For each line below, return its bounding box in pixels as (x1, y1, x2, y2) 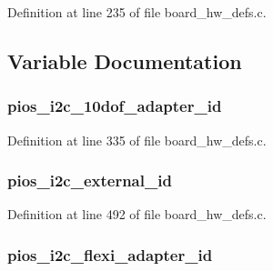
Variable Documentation (7, 46, 242, 75)
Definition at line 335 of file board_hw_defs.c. (7, 130, 267, 149)
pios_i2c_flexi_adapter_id (7, 243, 213, 266)
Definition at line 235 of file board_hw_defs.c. (7, 3, 267, 21)
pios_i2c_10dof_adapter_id (7, 95, 222, 117)
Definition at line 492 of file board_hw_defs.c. (7, 205, 267, 224)
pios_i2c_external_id (7, 169, 172, 192)
